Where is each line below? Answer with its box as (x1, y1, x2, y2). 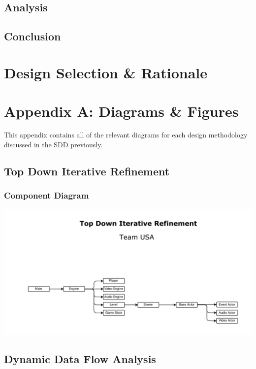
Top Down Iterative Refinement (4, 163, 170, 178)
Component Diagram (4, 189, 89, 201)
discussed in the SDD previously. (4, 139, 103, 149)
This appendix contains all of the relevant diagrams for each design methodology (4, 130, 248, 140)
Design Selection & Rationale (4, 62, 207, 82)
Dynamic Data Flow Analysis (4, 351, 156, 367)
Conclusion (4, 29, 61, 44)
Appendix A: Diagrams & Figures (4, 101, 239, 121)
